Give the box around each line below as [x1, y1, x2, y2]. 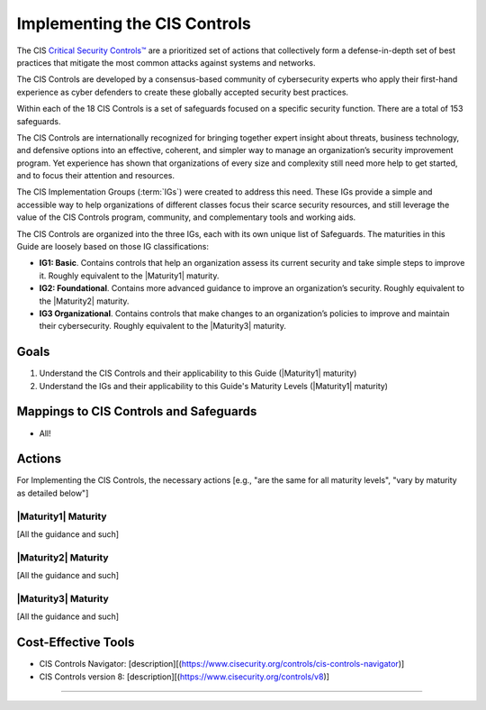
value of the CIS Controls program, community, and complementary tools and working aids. [16, 212, 356, 223]
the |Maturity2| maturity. [39, 296, 130, 306]
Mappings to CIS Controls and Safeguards [16, 404, 257, 419]
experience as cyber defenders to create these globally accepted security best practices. [16, 86, 349, 97]
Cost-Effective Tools [16, 635, 135, 651]
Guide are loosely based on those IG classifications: [16, 241, 209, 252]
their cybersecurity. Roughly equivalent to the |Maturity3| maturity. [39, 321, 287, 332]
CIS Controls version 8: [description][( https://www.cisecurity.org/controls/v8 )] [39, 671, 330, 682]
